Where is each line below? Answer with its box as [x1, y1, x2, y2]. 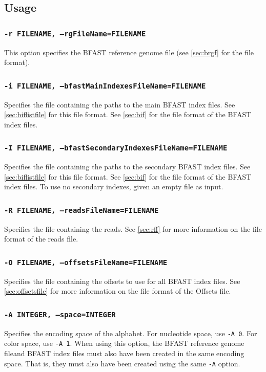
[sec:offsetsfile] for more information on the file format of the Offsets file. [4, 286, 231, 296]
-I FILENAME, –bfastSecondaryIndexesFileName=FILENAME [4, 144, 228, 152]
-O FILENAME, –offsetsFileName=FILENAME [4, 258, 168, 267]
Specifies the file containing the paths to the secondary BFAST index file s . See [4, 161, 251, 172]
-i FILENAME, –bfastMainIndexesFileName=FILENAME [4, 81, 206, 90]
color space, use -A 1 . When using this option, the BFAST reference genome [4, 338, 244, 348]
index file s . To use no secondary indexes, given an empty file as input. [4, 181, 223, 192]
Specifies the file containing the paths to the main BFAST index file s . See [4, 99, 235, 110]
